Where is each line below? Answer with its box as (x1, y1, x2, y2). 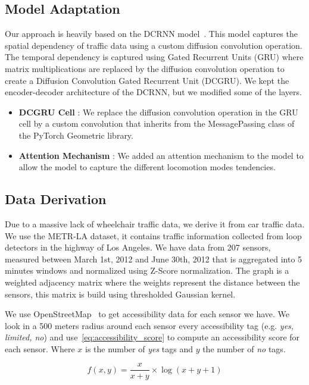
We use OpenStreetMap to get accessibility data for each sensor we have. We (5, 308, 290, 320)
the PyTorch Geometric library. (18, 129, 133, 141)
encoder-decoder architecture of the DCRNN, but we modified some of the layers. (5, 86, 302, 98)
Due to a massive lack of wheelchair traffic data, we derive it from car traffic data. (5, 217, 305, 230)
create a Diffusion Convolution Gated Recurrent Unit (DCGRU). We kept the (5, 74, 289, 86)
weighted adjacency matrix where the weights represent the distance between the (5, 276, 300, 288)
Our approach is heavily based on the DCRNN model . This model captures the (5, 27, 298, 40)
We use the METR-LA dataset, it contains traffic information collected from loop (5, 229, 302, 242)
